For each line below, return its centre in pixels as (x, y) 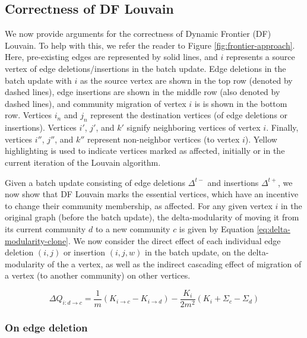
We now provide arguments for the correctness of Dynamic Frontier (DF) (138, 34)
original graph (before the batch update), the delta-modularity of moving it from (152, 217)
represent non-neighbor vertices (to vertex (164, 139)
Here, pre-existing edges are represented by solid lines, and (111, 57)
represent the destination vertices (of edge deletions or (189, 115)
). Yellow (261, 139)
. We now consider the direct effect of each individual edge (175, 240)
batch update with (38, 80)
